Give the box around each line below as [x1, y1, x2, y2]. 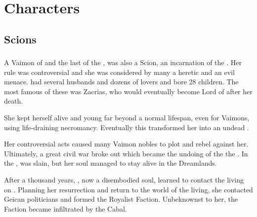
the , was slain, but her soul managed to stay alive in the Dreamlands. [4, 158, 217, 168]
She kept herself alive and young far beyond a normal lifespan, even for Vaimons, [4, 112, 250, 123]
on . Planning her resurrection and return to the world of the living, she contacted [4, 184, 253, 194]
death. [4, 96, 23, 106]
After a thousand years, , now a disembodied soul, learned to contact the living [4, 175, 244, 185]
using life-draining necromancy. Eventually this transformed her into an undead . [4, 122, 249, 132]
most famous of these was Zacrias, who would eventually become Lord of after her [4, 86, 253, 96]
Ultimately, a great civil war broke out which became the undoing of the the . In [4, 148, 248, 158]
